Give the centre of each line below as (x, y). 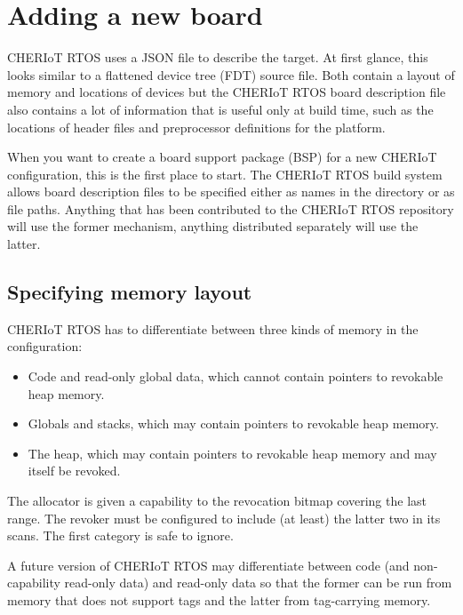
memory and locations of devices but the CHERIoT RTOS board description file (227, 92)
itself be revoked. (74, 471)
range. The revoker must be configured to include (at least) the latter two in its (224, 518)
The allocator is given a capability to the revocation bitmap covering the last (217, 501)
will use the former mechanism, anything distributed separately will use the (213, 226)
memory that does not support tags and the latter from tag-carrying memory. (219, 599)
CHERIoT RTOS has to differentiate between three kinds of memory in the (213, 328)
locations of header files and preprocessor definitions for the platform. (196, 127)
